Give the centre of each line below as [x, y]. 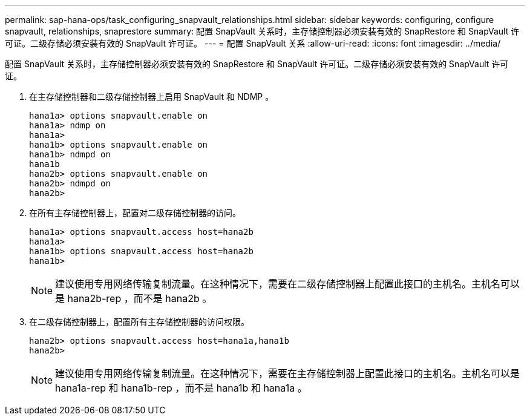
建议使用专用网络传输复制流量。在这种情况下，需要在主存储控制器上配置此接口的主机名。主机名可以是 [288, 373]
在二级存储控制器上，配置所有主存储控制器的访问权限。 [139, 322]
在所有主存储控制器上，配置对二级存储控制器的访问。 [135, 213]
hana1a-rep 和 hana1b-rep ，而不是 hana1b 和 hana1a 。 [181, 388]
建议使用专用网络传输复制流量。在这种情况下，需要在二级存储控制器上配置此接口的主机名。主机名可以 [288, 284]
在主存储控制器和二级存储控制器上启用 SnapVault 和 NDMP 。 [152, 97]
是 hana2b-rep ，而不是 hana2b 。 [134, 298]
